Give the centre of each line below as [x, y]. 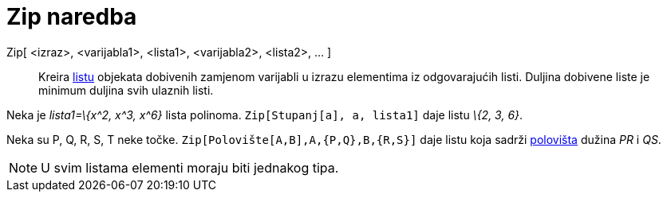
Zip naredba [72, 17]
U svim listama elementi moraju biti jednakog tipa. [190, 167]
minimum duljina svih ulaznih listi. [126, 90]
